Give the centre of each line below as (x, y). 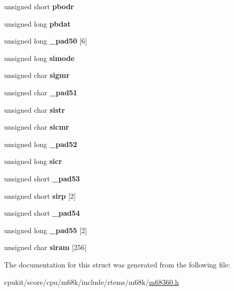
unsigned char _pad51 (41, 92)
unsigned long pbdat (38, 23)
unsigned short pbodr (39, 6)
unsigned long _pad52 (41, 144)
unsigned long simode (39, 58)
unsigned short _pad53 (42, 178)
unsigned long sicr (33, 161)
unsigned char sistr (35, 109)
